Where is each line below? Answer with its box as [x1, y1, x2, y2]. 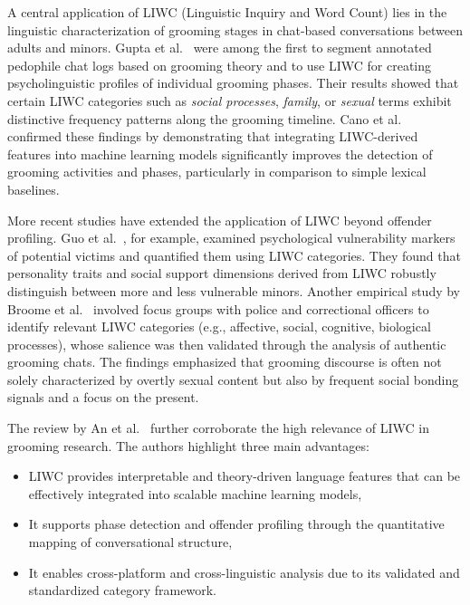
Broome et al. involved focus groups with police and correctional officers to [7, 299, 429, 318]
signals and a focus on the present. [7, 388, 199, 407]
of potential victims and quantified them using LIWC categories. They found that [7, 245, 461, 264]
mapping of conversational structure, [28, 533, 233, 552]
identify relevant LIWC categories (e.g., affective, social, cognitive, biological [7, 317, 431, 336]
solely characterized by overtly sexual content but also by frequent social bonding [7, 370, 459, 389]
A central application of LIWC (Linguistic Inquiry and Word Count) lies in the [7, 3, 447, 21]
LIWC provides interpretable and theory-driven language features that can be [28, 466, 461, 485]
